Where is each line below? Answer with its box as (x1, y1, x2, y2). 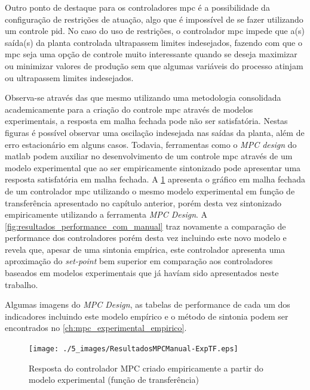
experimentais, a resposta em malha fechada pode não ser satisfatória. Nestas (5, 114, 288, 127)
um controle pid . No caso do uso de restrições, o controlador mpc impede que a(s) (5, 24, 305, 37)
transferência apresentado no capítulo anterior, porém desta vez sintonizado (5, 196, 281, 209)
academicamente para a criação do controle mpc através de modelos (5, 103, 253, 115)
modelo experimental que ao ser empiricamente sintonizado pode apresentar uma (5, 161, 301, 174)
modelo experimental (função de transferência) (29, 373, 199, 386)
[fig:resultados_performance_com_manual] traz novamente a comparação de (5, 219, 286, 232)
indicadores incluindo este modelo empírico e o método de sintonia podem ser (5, 309, 288, 322)
